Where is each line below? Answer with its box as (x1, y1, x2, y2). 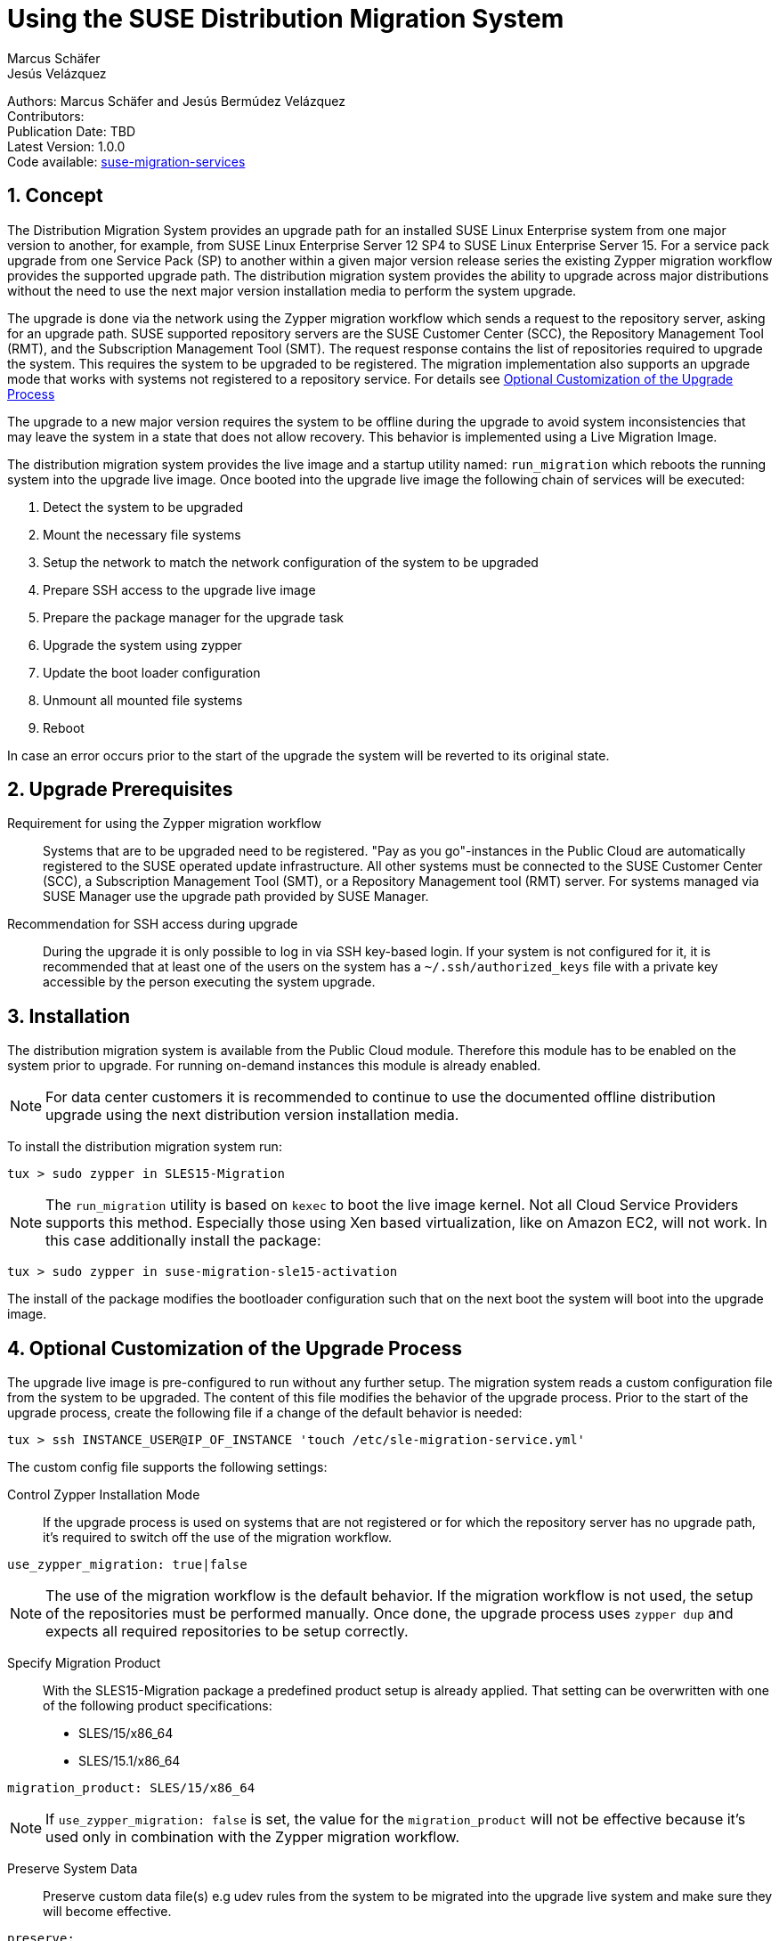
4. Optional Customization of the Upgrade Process (7, 1336, 463, 1360)
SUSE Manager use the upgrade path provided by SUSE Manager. (43, 889, 429, 905)
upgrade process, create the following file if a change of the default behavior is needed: (7, 1405, 523, 1421)
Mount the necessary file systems (43, 526, 241, 542)
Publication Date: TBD (7, 123, 135, 139)
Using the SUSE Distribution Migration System (7, 4, 564, 34)
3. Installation (7, 1004, 131, 1027)
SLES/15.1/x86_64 (78, 1753, 181, 1769)
